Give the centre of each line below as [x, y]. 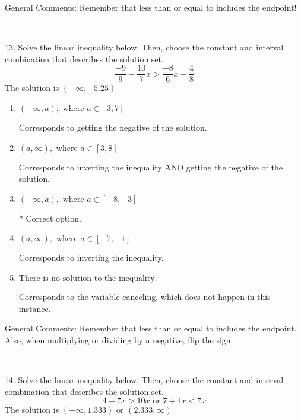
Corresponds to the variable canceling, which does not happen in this [145, 296]
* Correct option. [50, 218]
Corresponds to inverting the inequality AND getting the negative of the [151, 167]
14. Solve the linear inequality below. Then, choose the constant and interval [144, 379]
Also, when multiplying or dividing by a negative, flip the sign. [119, 340]
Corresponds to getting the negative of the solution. [113, 127]
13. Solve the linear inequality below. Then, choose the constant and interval [144, 47]
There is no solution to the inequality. [88, 279]
